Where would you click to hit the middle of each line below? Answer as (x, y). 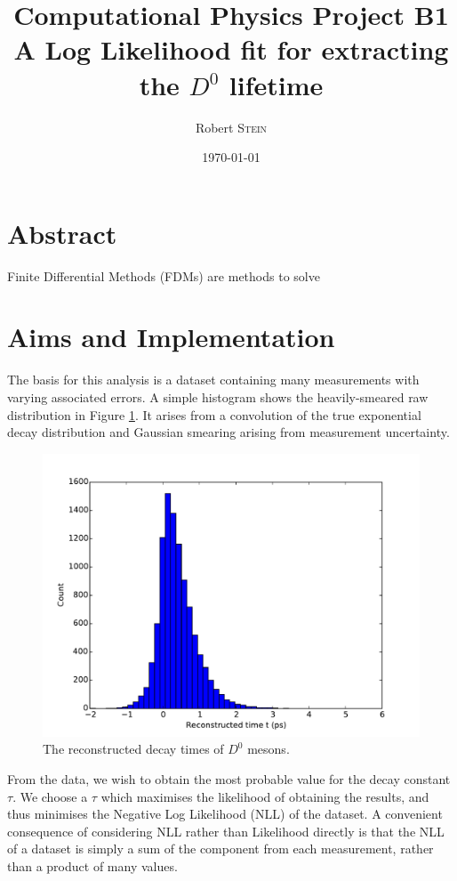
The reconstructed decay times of (133, 749)
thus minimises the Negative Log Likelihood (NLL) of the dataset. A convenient (225, 814)
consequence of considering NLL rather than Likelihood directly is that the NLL (226, 831)
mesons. (269, 749)
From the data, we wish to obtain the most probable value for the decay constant (229, 778)
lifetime (276, 84)
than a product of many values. (92, 865)
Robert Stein (231, 127)
